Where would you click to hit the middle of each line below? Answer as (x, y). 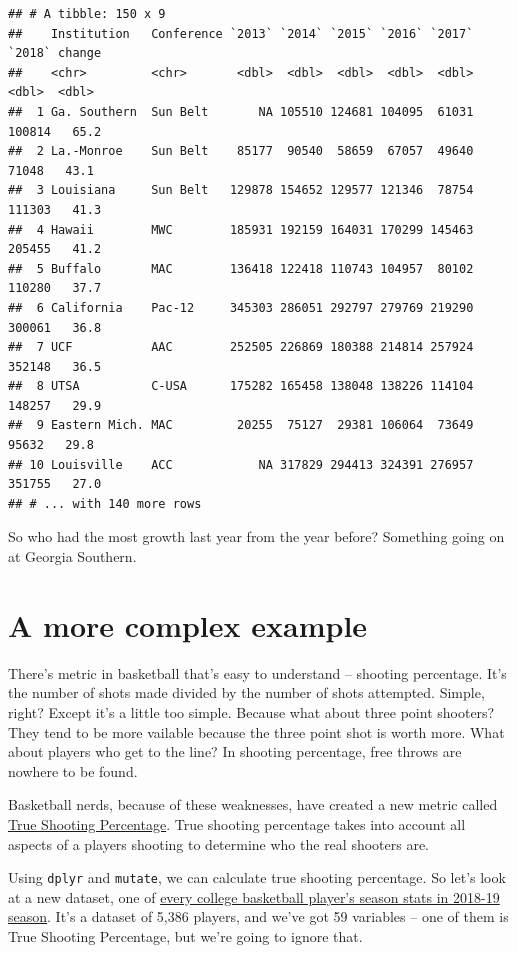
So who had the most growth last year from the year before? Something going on (256, 536)
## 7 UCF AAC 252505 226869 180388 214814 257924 (241, 347)
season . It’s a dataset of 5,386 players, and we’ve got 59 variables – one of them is (258, 916)
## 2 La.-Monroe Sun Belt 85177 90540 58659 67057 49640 (241, 151)
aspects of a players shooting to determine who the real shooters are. (219, 843)
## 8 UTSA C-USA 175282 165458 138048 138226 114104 (241, 386)
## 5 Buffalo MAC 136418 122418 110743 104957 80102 (241, 268)
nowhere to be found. (73, 770)
